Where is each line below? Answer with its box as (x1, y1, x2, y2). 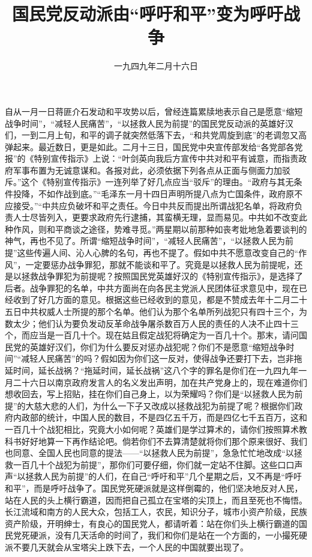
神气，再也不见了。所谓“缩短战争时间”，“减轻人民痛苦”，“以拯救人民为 (5, 234, 286, 247)
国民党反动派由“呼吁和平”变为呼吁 (12, 1, 283, 26)
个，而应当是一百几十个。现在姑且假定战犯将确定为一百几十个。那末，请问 (5, 329, 299, 341)
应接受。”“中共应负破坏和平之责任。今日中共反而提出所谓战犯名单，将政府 (5, 199, 295, 212)
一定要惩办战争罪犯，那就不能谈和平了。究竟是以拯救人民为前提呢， (25, 258, 295, 270)
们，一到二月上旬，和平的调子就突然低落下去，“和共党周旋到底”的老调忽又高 (5, 129, 307, 141)
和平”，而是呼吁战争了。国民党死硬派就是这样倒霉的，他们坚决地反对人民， (5, 481, 303, 494)
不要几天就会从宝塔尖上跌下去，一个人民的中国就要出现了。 (13, 540, 248, 553)
